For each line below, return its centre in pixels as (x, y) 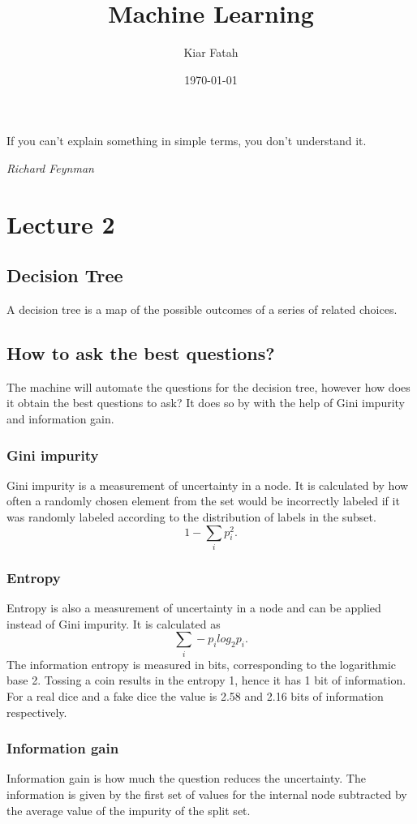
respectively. (37, 712)
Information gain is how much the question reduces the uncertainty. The (186, 778)
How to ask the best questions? (141, 353)
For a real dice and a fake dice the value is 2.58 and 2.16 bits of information (195, 695)
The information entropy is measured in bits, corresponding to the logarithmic (202, 664)
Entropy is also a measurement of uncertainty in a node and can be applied (194, 608)
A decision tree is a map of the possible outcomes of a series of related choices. (202, 309)
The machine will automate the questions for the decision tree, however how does (208, 386)
